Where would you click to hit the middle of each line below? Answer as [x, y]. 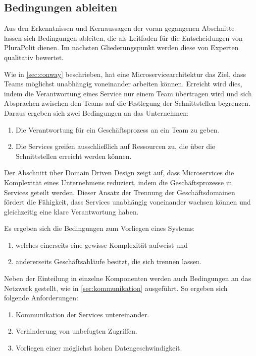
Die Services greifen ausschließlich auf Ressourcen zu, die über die [115, 146]
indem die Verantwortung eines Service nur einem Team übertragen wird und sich [128, 93]
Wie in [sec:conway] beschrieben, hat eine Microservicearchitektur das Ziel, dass [125, 74]
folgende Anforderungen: [41, 298]
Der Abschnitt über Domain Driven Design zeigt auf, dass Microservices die [119, 173]
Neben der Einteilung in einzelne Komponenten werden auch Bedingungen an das [128, 278]
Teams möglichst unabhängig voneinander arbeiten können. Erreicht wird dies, [123, 84]
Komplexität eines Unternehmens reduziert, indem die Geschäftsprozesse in [118, 182]
